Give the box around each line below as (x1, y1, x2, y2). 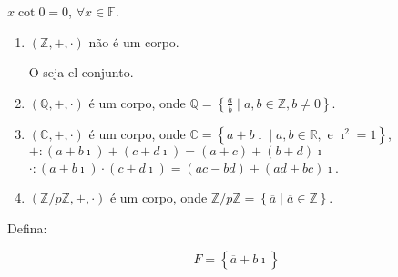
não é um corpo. (88, 32, 179, 51)
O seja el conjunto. (28, 63, 134, 82)
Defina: (7, 218, 47, 237)
